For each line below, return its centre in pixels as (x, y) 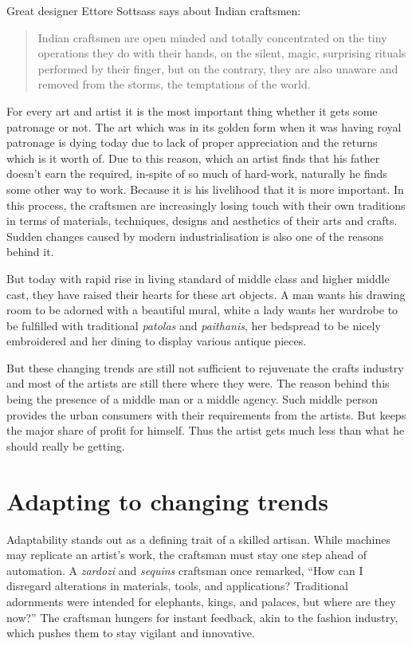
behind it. (30, 252)
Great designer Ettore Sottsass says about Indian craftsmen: (154, 10)
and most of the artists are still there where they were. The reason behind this (198, 383)
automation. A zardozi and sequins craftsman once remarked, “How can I (185, 570)
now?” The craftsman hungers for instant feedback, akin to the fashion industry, (202, 617)
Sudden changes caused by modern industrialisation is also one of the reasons (195, 236)
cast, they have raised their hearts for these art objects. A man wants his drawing (206, 294)
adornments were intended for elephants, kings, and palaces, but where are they (201, 601)
